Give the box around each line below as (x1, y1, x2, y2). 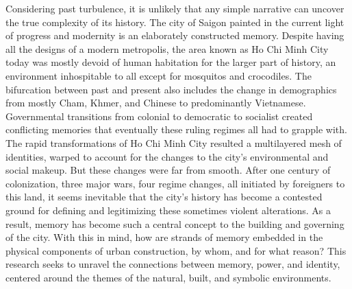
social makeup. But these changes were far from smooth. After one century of (5, 163, 331, 177)
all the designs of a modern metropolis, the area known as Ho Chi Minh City (5, 41, 329, 56)
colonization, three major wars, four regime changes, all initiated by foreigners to (5, 176, 345, 190)
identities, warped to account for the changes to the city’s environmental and (5, 149, 329, 163)
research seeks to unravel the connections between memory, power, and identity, (5, 257, 340, 271)
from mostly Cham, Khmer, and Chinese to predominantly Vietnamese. (5, 95, 306, 110)
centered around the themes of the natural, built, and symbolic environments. (5, 270, 331, 284)
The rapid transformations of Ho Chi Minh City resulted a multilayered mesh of (5, 135, 342, 150)
